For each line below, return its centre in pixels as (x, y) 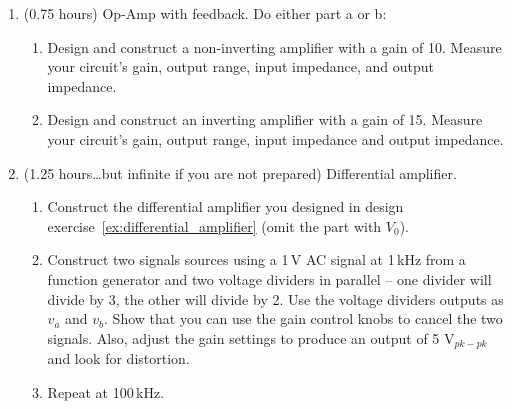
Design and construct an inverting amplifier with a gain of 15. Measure (265, 119)
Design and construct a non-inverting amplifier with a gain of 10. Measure (274, 46)
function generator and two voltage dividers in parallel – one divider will (269, 278)
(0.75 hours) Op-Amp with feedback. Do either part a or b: (205, 13)
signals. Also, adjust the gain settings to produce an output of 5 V (251, 337)
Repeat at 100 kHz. (106, 391)
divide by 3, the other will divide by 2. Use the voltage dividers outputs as (275, 298)
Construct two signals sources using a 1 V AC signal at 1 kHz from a (256, 259)
